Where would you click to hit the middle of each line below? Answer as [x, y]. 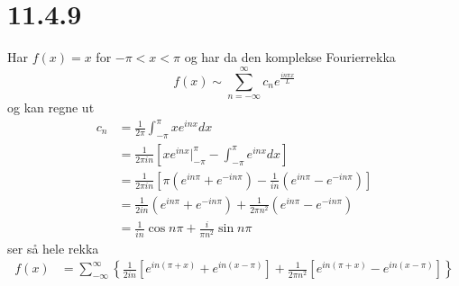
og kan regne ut [51, 107]
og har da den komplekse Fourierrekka [290, 57]
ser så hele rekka [53, 248]
